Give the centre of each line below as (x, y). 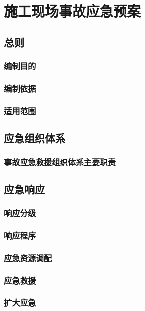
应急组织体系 (35, 138)
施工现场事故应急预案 (72, 11)
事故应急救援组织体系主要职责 (60, 162)
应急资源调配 (28, 258)
